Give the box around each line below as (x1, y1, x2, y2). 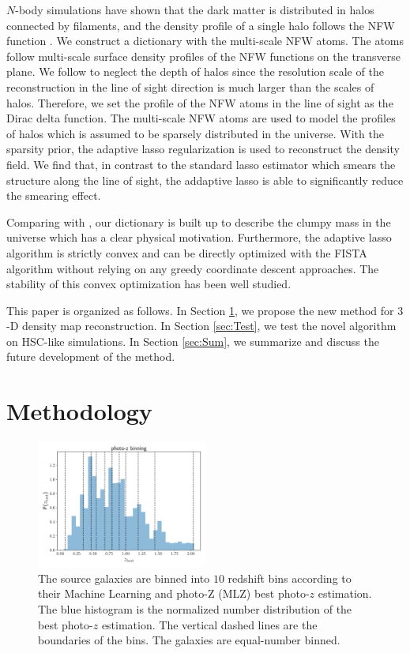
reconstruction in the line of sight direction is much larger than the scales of (6, 78, 374, 95)
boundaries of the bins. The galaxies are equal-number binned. (38, 632, 340, 648)
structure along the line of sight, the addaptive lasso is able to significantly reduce (6, 171, 404, 188)
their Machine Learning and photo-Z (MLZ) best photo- (38, 585, 310, 602)
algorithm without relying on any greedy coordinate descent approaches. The (6, 260, 379, 276)
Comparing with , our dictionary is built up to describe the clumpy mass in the (6, 213, 391, 230)
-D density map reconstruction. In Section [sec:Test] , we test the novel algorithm (6, 317, 397, 334)
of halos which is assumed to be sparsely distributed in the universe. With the (6, 125, 384, 141)
